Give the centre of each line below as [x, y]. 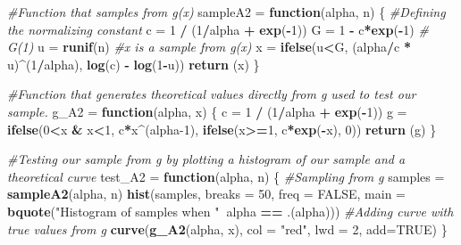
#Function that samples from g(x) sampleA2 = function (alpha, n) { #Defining [226, 12]
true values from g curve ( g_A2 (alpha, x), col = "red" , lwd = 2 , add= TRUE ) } [227, 229]
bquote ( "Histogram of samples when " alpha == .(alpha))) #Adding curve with [230, 211]
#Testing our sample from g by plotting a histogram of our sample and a [206, 159]
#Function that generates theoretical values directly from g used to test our [212, 94]
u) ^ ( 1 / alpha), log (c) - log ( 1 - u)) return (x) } [134, 64]
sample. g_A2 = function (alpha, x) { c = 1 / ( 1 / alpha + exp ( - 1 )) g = [207, 111]
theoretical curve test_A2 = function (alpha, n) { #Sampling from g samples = [226, 176]
